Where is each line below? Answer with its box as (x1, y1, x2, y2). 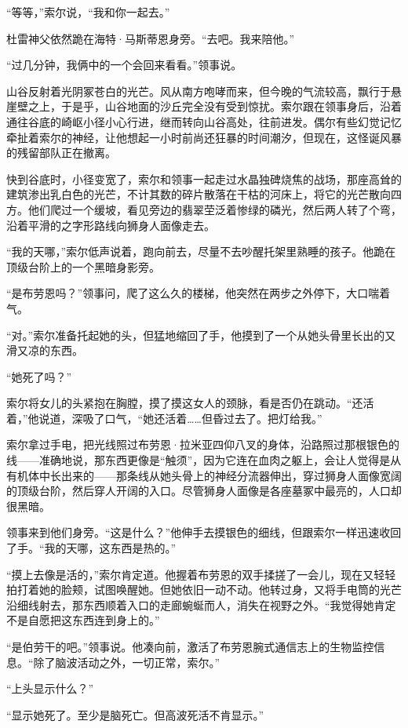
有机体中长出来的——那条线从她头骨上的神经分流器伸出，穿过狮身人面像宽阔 (6, 467, 402, 483)
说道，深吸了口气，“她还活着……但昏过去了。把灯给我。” (38, 409, 322, 426)
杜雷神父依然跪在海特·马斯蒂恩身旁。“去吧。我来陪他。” (6, 30, 295, 46)
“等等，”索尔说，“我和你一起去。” (6, 4, 170, 20)
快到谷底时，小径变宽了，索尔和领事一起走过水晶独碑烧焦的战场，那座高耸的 (6, 170, 402, 187)
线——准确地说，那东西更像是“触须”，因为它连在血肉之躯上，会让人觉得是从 (6, 452, 402, 468)
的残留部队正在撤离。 (6, 144, 116, 161)
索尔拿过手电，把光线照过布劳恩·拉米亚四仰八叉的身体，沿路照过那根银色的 (6, 436, 399, 453)
